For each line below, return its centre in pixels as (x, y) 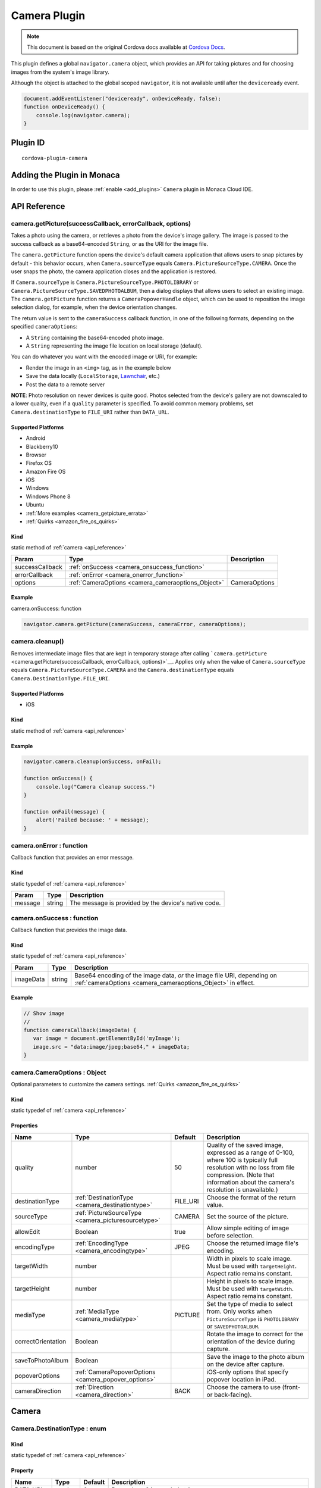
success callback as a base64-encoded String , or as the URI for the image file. (109, 243)
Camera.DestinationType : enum (59, 1428)
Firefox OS (39, 463)
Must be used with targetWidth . (250, 1289)
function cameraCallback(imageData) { (80, 1030)
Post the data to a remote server (65, 384)
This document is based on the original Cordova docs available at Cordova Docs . (126, 47)
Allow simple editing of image (248, 1228)
